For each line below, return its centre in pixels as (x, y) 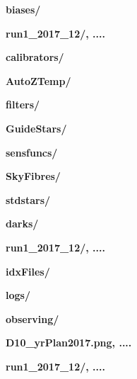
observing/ (32, 318)
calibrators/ (35, 57)
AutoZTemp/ (38, 80)
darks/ (22, 224)
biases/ (23, 9)
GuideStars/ (36, 128)
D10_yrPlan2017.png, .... (69, 343)
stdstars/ (28, 199)
